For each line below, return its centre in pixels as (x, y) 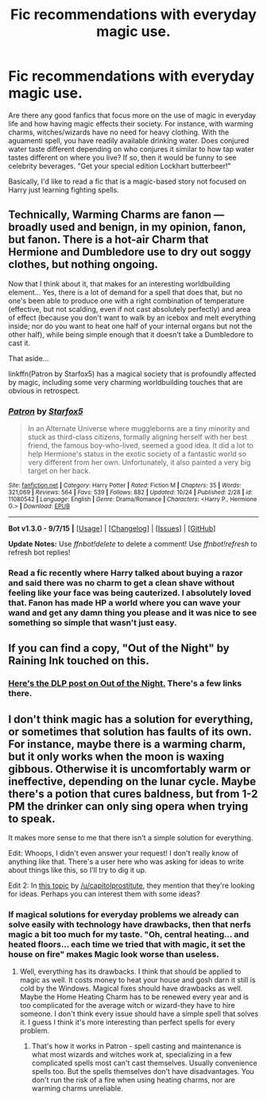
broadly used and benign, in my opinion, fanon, (127, 227)
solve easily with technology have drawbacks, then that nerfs (130, 924)
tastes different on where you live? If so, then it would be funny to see (122, 158)
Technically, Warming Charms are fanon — (116, 215)
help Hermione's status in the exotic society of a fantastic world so (137, 454)
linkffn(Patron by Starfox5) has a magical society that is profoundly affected (132, 373)
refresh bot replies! (39, 552)
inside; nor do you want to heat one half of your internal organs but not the (130, 326)
